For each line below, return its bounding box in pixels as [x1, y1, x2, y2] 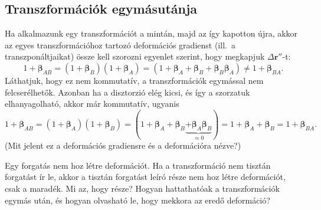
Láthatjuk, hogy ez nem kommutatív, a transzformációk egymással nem [5, 74, 264, 86]
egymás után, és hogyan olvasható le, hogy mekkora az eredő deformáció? [5, 193, 270, 206]
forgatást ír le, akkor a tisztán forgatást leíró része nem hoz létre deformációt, [5, 170, 286, 183]
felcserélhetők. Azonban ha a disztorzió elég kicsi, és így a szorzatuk [5, 86, 250, 98]
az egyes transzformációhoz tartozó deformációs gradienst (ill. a [5, 38, 235, 51]
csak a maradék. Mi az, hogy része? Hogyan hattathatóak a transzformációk [5, 182, 280, 195]
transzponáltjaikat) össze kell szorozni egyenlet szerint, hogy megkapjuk [5, 50, 265, 63]
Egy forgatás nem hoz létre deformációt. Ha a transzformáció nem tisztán [5, 159, 271, 171]
